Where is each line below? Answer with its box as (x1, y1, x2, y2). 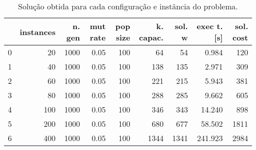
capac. (139, 32, 164, 43)
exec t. (196, 20, 223, 32)
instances (20, 26, 56, 37)
